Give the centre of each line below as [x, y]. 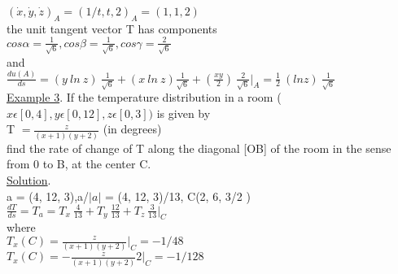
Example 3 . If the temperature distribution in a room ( [144, 97]
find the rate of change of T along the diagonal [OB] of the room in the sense [199, 148]
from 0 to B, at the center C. [79, 164]
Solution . [29, 179]
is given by [184, 113]
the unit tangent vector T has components [112, 28]
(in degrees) [132, 129]
